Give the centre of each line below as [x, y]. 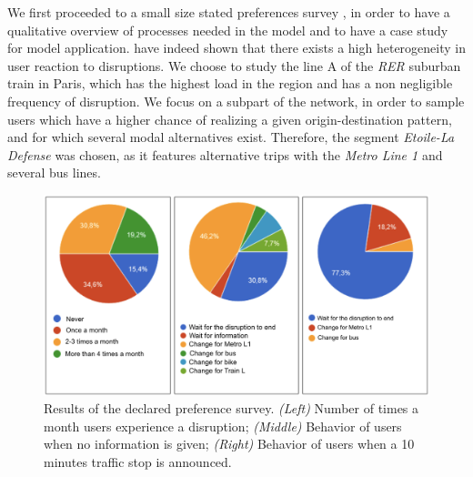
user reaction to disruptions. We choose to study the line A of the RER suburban [234, 65]
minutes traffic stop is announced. [138, 462]
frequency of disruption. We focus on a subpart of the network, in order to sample [236, 101]
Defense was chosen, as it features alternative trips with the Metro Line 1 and [225, 154]
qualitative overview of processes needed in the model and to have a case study [228, 30]
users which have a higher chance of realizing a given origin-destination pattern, [230, 119]
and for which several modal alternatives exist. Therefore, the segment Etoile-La [231, 137]
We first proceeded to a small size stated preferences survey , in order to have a [229, 12]
